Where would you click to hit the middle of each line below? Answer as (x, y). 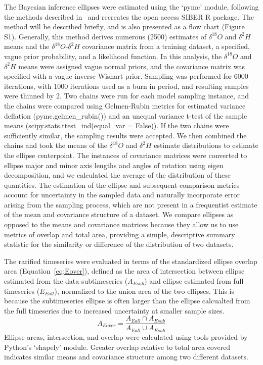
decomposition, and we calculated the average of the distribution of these (117, 175)
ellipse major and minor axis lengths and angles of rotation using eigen (114, 165)
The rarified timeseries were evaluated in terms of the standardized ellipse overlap (131, 261)
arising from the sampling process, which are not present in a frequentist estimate (131, 204)
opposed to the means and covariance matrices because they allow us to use (121, 224)
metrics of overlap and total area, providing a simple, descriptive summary (120, 234)
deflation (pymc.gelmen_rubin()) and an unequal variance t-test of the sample (126, 115)
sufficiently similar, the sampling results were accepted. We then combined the (125, 135)
